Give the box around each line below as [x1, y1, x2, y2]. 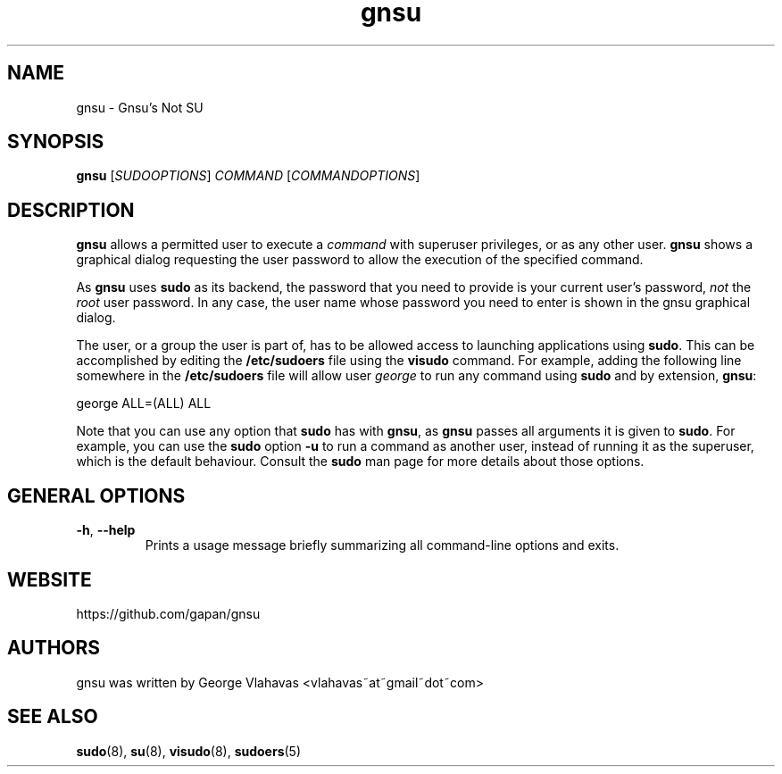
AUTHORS [7, 637, 101, 660]
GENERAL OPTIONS [7, 484, 186, 507]
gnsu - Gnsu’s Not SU [76, 99, 204, 115]
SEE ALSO [7, 705, 98, 728]
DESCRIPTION [7, 198, 135, 221]
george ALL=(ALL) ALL [76, 395, 212, 412]
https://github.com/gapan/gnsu [76, 605, 261, 621]
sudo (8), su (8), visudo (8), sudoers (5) [76, 743, 302, 759]
